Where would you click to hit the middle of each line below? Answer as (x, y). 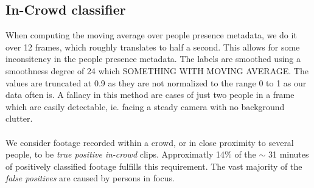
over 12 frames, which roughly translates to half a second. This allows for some (153, 47)
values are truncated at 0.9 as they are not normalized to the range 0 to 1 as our (156, 82)
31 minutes (288, 154)
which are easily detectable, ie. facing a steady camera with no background (145, 106)
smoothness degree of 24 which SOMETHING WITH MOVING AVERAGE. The (157, 70)
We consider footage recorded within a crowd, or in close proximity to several (150, 142)
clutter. (19, 118)
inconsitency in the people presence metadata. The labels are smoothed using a (153, 59)
